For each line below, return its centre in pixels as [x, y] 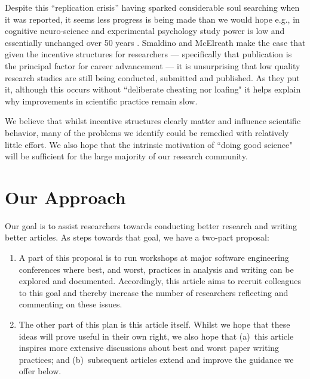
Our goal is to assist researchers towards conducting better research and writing [151, 225]
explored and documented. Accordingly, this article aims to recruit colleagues [160, 281]
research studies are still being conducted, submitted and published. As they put [152, 77]
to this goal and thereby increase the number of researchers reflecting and [154, 292]
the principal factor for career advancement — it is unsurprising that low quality [153, 65]
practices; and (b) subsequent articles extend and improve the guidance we [156, 359]
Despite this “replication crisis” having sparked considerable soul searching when [152, 7]
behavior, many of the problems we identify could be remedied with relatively [147, 132]
